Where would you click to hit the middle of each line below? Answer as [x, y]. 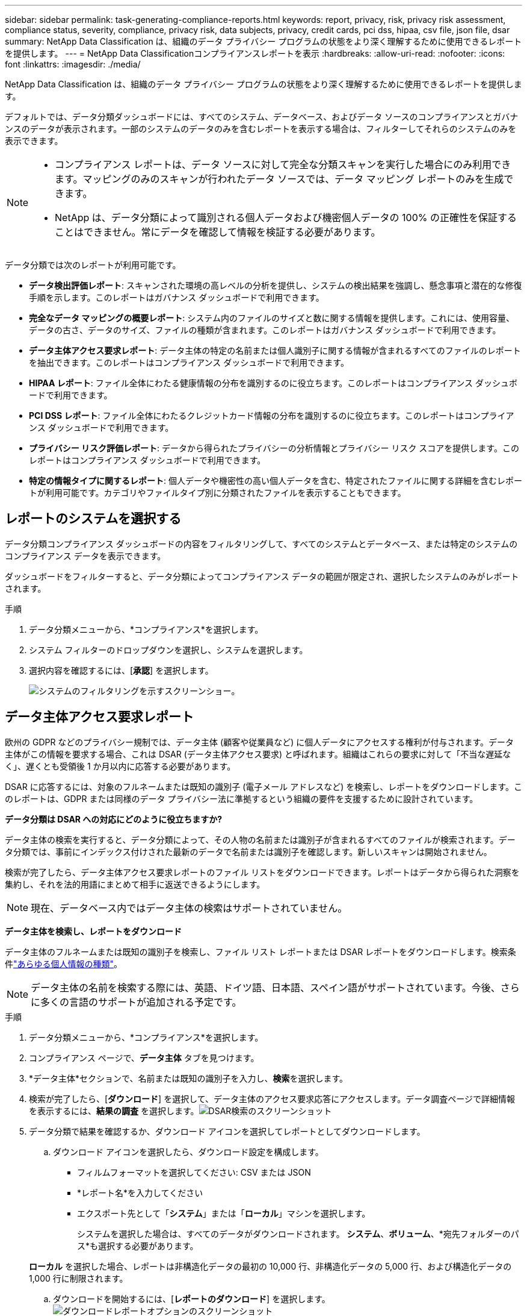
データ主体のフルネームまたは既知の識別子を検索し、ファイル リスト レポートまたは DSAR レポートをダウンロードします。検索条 [260, 951]
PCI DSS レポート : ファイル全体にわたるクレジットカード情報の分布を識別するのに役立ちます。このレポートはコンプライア [272, 415]
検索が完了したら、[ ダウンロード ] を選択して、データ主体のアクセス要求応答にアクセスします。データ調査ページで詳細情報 [272, 1098]
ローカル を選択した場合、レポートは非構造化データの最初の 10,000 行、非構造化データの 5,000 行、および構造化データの [270, 1266]
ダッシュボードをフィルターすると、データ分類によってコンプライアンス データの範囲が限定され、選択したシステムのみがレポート [262, 576]
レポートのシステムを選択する [93, 519]
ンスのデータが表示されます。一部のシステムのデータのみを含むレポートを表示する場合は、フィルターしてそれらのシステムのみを [261, 129]
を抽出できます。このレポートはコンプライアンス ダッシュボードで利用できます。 [189, 362]
